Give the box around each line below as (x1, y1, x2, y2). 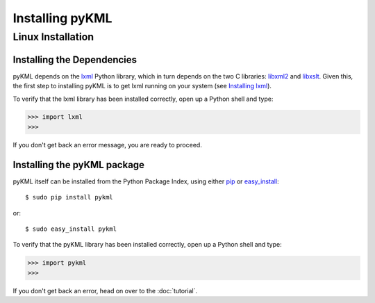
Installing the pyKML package (12, 158, 145, 170)
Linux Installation (12, 31, 94, 43)
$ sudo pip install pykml (25, 193, 114, 202)
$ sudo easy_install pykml (25, 224, 117, 233)
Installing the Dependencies (12, 54, 137, 65)
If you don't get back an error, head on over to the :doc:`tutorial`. (12, 286, 198, 295)
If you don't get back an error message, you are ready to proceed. (12, 140, 203, 149)
